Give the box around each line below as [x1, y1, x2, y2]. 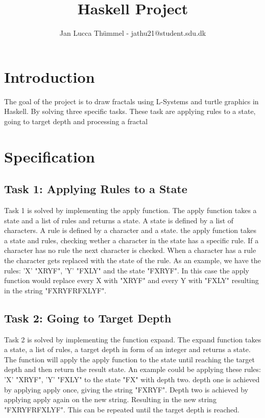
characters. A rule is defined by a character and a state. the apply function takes [4, 225, 256, 236]
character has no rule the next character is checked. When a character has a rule [4, 245, 256, 256]
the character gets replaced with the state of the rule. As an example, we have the [4, 254, 261, 265]
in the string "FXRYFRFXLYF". [4, 285, 107, 295]
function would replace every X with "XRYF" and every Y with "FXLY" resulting [4, 275, 259, 286]
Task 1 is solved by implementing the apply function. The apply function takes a [4, 205, 257, 216]
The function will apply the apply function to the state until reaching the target [4, 354, 255, 364]
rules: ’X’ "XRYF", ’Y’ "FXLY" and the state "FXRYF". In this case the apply [4, 265, 249, 275]
